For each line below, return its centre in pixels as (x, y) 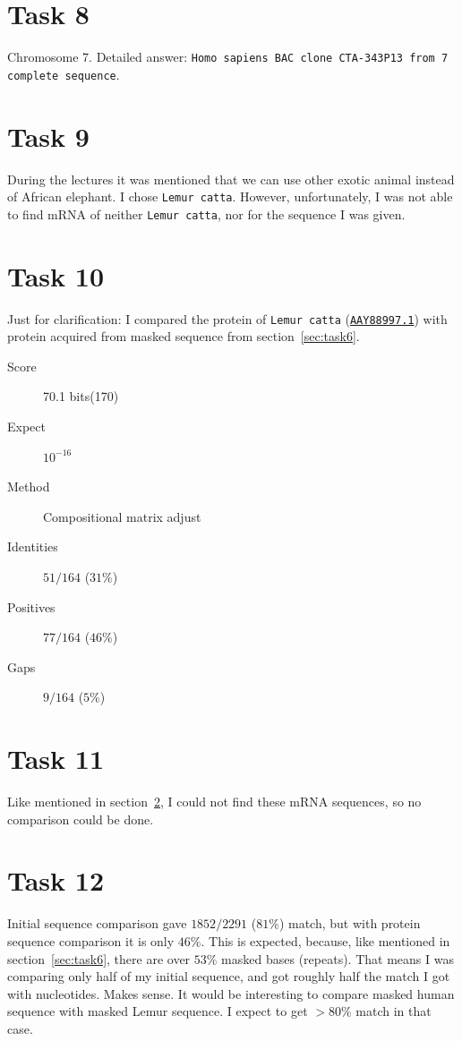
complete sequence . (64, 74)
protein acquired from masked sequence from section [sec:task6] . (184, 336)
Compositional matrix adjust (122, 516)
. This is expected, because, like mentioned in (325, 941)
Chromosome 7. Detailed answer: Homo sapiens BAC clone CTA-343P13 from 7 (228, 57)
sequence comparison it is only (91, 941)
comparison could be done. (81, 819)
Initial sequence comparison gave (97, 923)
